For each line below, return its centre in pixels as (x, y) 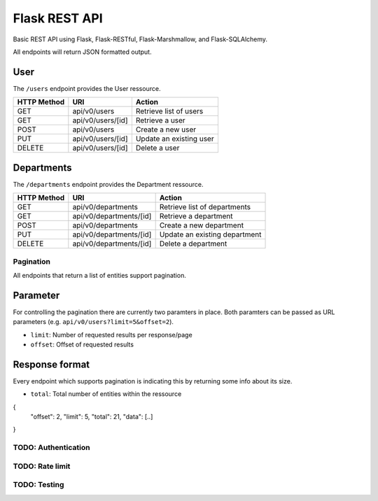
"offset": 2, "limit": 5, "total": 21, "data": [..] (92, 417)
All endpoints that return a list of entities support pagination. (100, 275)
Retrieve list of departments (205, 207)
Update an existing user (175, 139)
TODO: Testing (38, 485)
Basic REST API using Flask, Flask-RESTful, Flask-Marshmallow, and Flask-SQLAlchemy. (140, 39)
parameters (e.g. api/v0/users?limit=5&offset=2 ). (93, 322)
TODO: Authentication (51, 448)
